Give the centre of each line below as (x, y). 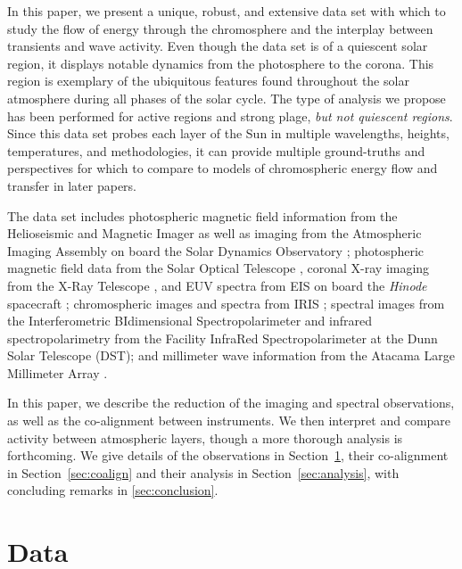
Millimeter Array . (58, 372)
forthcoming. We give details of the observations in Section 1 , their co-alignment (228, 455)
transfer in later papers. (72, 185)
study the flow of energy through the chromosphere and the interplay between (220, 28)
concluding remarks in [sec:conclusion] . (113, 490)
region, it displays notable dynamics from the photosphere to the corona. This (221, 63)
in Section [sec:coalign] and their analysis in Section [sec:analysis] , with (203, 472)
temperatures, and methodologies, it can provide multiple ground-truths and (216, 150)
